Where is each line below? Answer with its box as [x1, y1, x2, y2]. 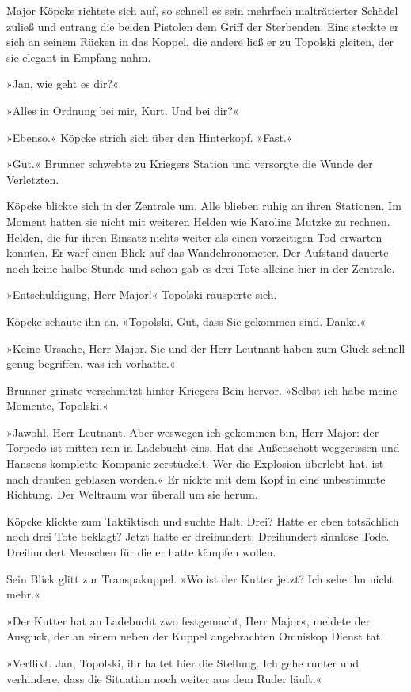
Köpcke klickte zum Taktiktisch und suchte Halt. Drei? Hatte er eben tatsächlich [6, 512, 399, 529]
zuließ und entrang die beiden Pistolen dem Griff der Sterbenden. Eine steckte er [6, 17, 399, 34]
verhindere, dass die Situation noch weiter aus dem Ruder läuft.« [6, 670, 322, 686]
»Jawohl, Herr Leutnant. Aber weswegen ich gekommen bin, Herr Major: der [6, 423, 379, 440]
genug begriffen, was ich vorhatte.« [6, 355, 176, 372]
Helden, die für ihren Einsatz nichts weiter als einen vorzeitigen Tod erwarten [6, 228, 382, 245]
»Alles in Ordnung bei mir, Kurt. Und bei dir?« [6, 101, 239, 118]
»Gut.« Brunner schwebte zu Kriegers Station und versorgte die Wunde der [6, 155, 373, 172]
